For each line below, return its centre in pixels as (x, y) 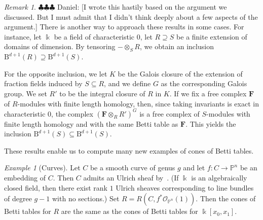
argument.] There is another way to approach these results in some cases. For (124, 27)
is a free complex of (170, 113)
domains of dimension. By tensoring (60, 46)
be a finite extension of (212, 36)
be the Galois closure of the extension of (180, 73)
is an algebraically (219, 178)
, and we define (127, 83)
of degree (18, 198)
